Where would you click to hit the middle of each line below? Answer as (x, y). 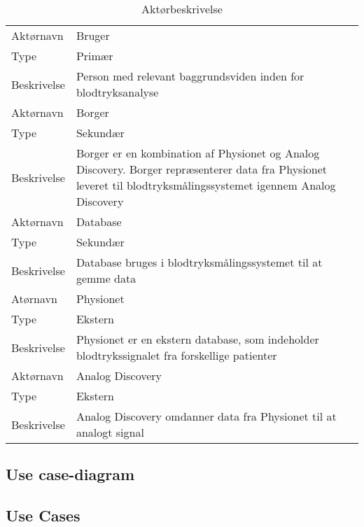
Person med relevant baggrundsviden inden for (190, 76)
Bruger (93, 35)
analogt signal (110, 432)
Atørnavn (34, 298)
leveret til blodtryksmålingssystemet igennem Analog (206, 185)
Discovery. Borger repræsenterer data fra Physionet (202, 169)
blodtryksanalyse (117, 92)
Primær (94, 56)
